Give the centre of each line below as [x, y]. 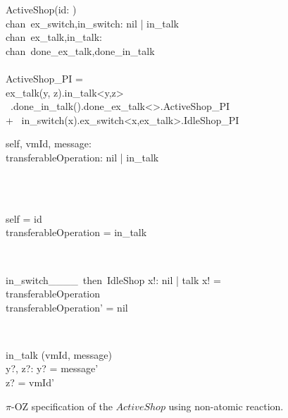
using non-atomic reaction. [226, 406]
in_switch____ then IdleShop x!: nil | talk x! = [113, 279]
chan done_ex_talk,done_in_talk [80, 50]
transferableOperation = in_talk [76, 232]
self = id [24, 218]
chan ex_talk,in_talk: [54, 37]
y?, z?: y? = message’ [52, 368]
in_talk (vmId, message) [59, 354]
